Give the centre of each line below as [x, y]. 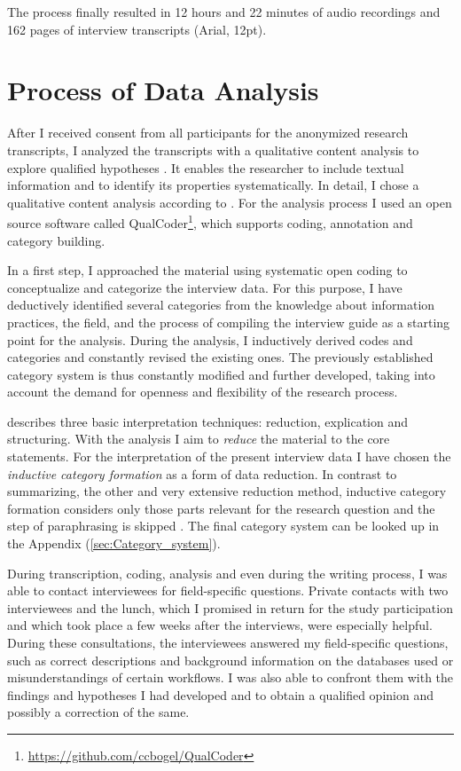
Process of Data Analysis [163, 90]
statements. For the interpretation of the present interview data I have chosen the [229, 456]
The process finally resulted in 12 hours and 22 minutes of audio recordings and [224, 12]
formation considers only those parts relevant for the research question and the [221, 508]
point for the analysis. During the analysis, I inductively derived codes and [210, 339]
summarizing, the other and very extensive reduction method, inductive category [227, 491]
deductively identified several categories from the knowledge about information [221, 305]
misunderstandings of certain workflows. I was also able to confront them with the [230, 677]
